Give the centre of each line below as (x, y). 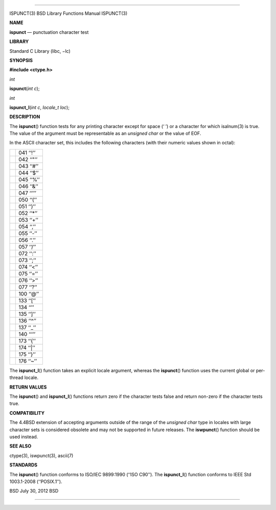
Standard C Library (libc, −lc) (40, 51)
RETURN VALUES (28, 387)
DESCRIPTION (25, 117)
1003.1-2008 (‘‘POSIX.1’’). (36, 481)
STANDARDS (24, 465)
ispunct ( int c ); (25, 89)
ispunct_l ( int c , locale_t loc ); (40, 107)
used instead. (24, 437)
